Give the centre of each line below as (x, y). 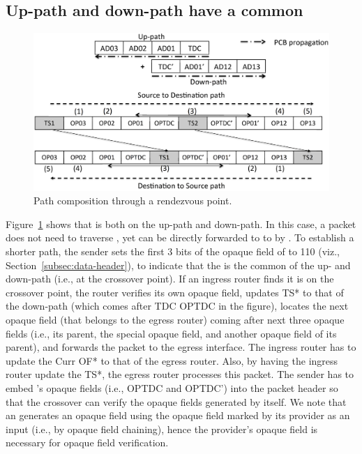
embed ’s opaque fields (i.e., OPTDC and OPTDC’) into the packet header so (172, 388)
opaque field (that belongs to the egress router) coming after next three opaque (175, 320)
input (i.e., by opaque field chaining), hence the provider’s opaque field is (162, 429)
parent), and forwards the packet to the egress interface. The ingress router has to (181, 347)
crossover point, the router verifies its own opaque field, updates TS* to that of (175, 292)
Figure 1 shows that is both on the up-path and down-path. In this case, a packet (181, 224)
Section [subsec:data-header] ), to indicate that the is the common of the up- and (178, 265)
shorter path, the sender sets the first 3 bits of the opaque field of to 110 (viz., (173, 251)
